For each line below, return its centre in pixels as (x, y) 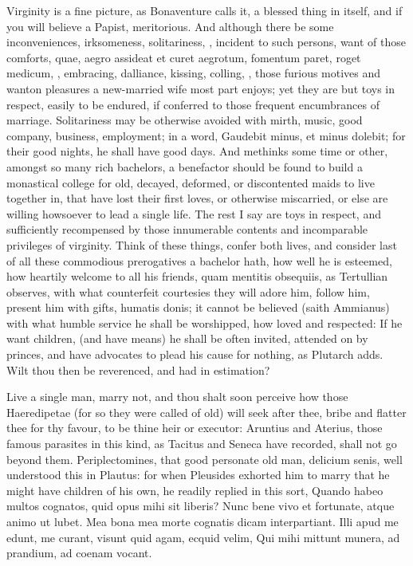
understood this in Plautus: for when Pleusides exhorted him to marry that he (198, 475)
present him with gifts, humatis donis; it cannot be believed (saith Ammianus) (198, 307)
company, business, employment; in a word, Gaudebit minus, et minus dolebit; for (206, 135)
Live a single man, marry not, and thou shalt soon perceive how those (177, 397)
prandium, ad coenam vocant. (79, 553)
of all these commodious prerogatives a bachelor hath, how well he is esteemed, (199, 260)
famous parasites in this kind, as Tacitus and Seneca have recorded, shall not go (202, 444)
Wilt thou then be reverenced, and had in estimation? (138, 369)
